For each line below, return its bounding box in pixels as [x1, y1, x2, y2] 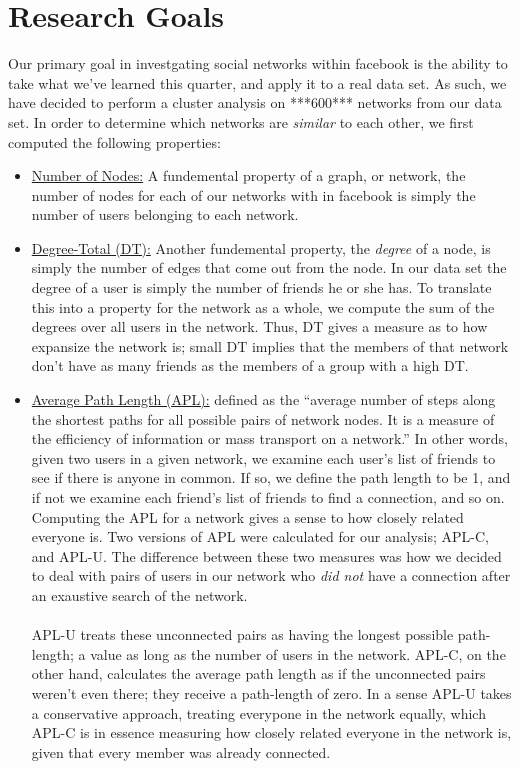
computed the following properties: [8, 131, 221, 152]
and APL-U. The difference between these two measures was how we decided [31, 545, 502, 566]
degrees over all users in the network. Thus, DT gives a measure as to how [31, 316, 488, 337]
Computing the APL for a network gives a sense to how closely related [31, 506, 464, 527]
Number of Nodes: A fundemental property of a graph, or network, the [31, 165, 466, 186]
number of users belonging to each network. [31, 204, 299, 225]
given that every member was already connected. [31, 741, 331, 762]
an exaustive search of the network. [31, 584, 248, 605]
